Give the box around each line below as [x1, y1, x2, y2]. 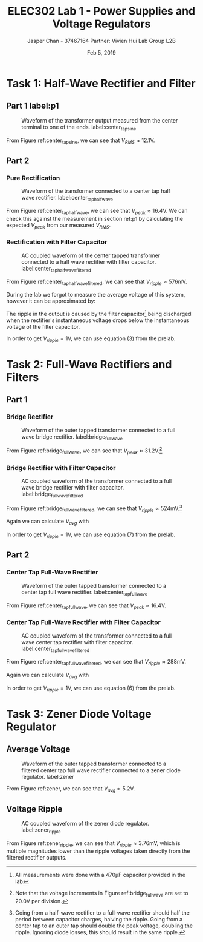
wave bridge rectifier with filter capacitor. [21, 484, 124, 491]
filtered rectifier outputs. [6, 854, 67, 861]
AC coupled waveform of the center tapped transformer [21, 252, 161, 259]
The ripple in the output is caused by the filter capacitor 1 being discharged [6, 309, 192, 317]
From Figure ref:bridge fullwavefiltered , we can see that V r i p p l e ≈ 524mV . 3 [6, 503, 182, 513]
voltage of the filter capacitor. [6, 323, 80, 330]
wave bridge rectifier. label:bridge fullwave [21, 432, 123, 442]
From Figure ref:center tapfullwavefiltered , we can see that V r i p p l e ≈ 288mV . [6, 658, 186, 667]
